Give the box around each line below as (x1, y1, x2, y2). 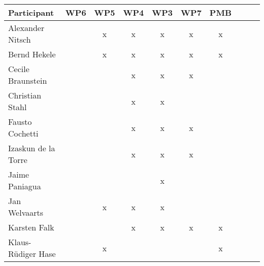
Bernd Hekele (8, 48, 56, 60)
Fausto (8, 116, 32, 127)
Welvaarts (8, 207, 44, 218)
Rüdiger (8, 248, 36, 259)
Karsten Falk (8, 221, 54, 233)
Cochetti (8, 127, 39, 139)
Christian (8, 89, 42, 101)
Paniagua (8, 180, 41, 192)
